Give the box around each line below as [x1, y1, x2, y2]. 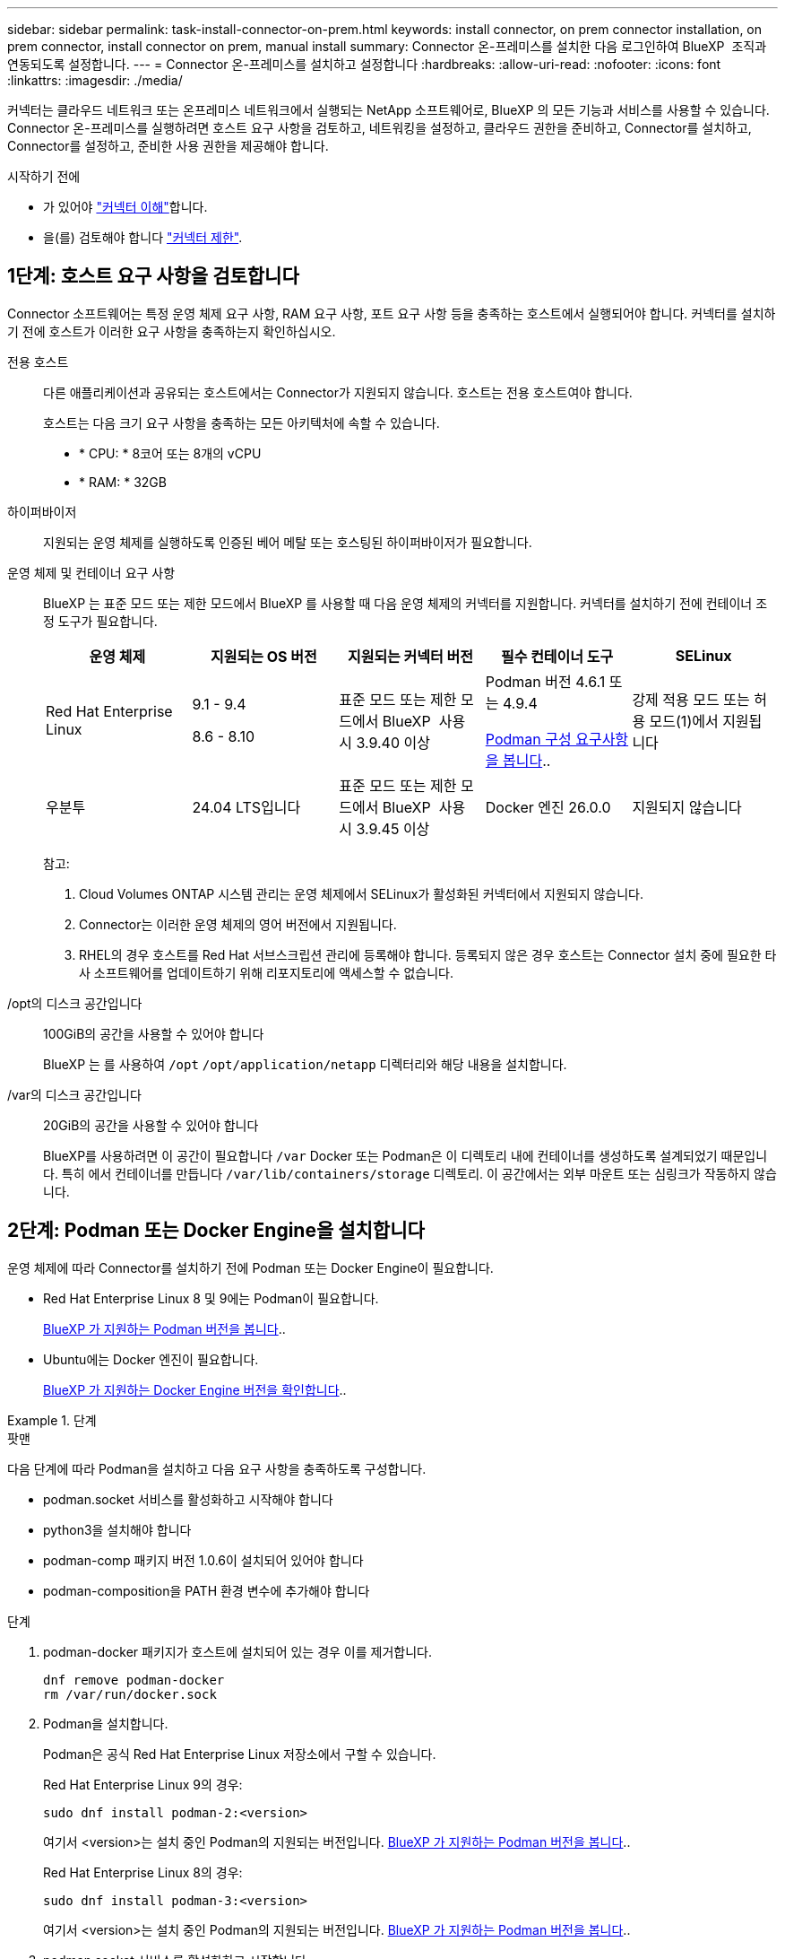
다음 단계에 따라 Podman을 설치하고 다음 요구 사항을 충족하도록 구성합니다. [7, 1460, 427, 1476]
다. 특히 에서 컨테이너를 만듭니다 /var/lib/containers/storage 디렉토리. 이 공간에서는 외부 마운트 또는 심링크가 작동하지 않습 [43, 1165, 777, 1181]
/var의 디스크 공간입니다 [7, 1086, 142, 1102]
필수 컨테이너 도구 [500, 647, 614, 666]
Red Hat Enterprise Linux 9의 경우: [43, 1776, 243, 1792]
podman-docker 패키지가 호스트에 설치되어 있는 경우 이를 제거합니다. [43, 1643, 432, 1659]
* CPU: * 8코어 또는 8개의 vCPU [79, 445, 262, 461]
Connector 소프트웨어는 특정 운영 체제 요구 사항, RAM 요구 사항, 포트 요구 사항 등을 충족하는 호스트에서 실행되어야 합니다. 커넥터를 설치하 [7, 305, 776, 321]
